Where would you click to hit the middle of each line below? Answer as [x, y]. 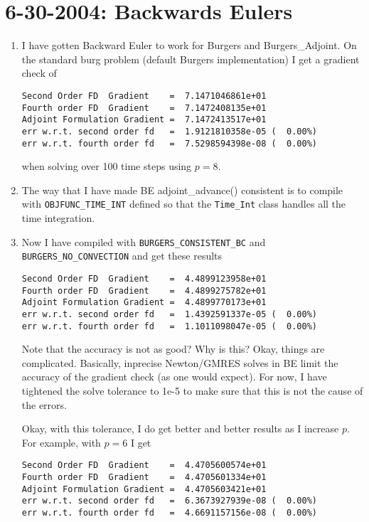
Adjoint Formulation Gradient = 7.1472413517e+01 [144, 120]
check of [39, 73]
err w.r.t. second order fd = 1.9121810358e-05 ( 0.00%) [170, 131]
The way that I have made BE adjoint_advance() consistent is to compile [182, 190]
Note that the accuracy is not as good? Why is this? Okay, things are [173, 349]
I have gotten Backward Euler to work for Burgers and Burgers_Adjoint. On [189, 45]
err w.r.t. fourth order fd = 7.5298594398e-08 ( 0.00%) [170, 143]
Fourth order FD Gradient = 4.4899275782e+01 [144, 291]
